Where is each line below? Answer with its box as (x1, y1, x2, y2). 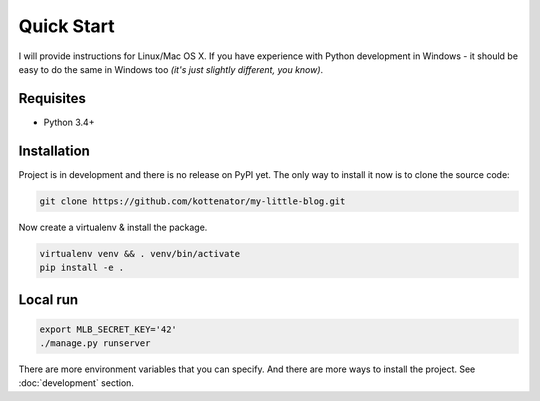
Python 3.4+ (43, 116, 95, 128)
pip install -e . (39, 262, 125, 274)
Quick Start (18, 15, 115, 37)
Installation (18, 142, 90, 159)
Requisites (18, 90, 87, 107)
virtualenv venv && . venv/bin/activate (39, 248, 240, 259)
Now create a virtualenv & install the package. (18, 221, 208, 233)
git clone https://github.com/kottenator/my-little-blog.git (39, 195, 346, 207)
